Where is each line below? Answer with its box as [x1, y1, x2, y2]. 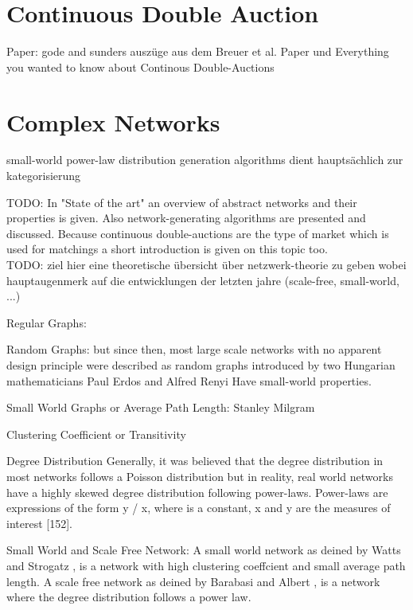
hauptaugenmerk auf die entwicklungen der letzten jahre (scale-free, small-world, [6, 272, 399, 288]
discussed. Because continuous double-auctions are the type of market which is [6, 225, 389, 241]
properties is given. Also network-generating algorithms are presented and [6, 209, 366, 226]
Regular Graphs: [6, 314, 87, 330]
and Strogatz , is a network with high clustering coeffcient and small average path [6, 557, 406, 573]
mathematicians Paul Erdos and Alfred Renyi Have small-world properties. [6, 372, 372, 389]
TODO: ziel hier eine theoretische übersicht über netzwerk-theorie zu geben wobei [6, 256, 407, 272]
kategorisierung [6, 167, 81, 184]
